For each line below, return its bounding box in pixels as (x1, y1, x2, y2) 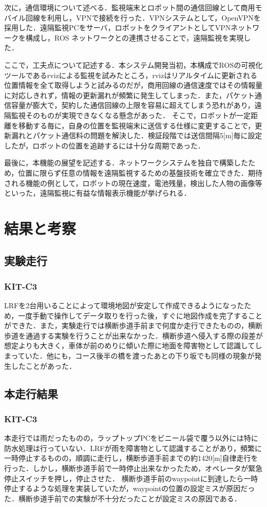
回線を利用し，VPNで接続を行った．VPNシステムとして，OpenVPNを (25, 12, 261, 23)
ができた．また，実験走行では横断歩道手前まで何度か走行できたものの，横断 (4, 320, 262, 331)
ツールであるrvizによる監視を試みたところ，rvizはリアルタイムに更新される (4, 69, 257, 80)
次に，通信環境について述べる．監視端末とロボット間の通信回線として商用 (4, 2, 255, 12)
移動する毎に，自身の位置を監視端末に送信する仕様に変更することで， (18, 120, 255, 130)
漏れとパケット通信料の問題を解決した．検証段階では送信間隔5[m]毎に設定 (11, 130, 262, 141)
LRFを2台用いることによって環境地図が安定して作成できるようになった (4, 300, 244, 311)
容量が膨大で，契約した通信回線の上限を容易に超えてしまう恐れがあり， (11, 100, 255, 110)
